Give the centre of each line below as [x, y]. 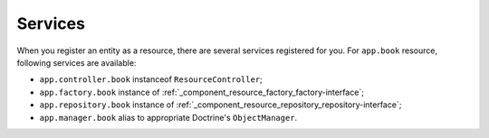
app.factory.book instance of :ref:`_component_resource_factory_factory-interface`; [201, 92]
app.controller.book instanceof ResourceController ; [151, 79]
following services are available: [77, 62]
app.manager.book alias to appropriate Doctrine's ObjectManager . [168, 117]
